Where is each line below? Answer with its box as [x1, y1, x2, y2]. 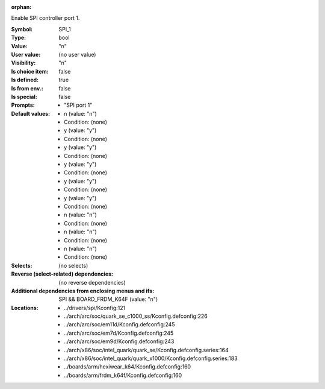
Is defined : [11, 76, 39, 84]
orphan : [11, 4, 32, 10]
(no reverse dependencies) [58, 279, 126, 286]
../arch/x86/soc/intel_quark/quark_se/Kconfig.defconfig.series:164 [64, 346, 229, 353]
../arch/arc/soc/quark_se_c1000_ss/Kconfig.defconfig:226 [64, 312, 208, 320]
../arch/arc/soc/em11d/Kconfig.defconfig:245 [64, 321, 175, 328]
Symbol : [11, 25, 33, 33]
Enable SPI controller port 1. [11, 14, 80, 22]
